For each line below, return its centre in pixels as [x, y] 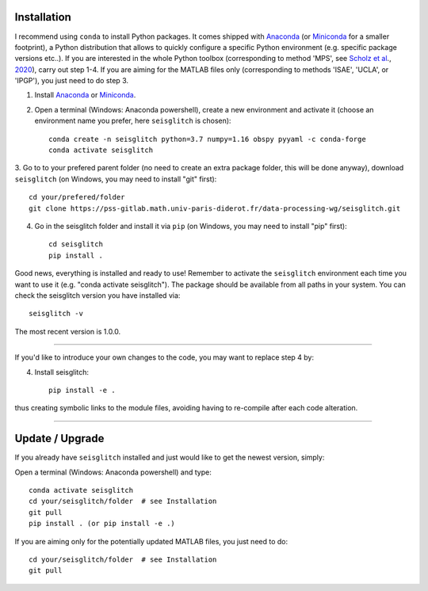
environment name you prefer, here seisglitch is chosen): [133, 121]
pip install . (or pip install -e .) [102, 524]
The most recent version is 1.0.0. [68, 331]
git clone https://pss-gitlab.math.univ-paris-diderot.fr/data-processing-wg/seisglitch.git [215, 208]
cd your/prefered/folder [77, 197]
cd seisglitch [76, 244]
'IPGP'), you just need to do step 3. [71, 81]
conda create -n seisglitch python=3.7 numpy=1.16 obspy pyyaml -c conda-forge [207, 139]
